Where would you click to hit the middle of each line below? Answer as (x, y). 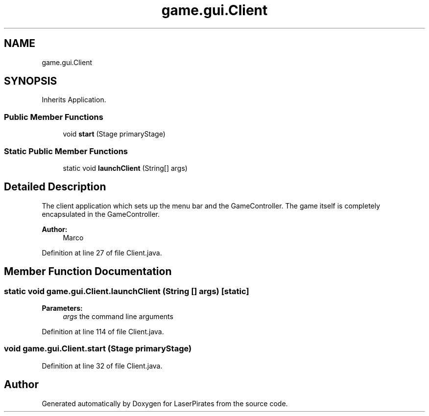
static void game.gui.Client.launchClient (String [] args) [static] (127, 291)
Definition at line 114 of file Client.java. (103, 332)
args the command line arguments (118, 316)
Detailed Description (55, 187)
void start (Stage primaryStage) (114, 134)
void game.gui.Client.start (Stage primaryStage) (98, 349)
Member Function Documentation (88, 272)
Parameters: (62, 308)
